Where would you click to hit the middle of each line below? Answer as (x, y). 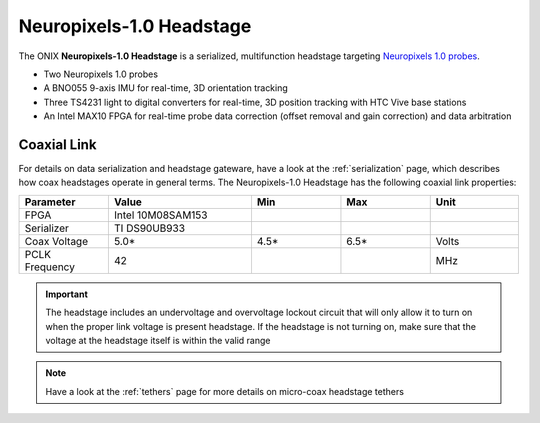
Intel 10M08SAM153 (160, 215)
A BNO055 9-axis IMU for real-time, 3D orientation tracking (166, 88)
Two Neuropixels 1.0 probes (101, 74)
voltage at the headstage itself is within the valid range (158, 340)
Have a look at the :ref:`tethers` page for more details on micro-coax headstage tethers (225, 391)
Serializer (47, 228)
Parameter (50, 202)
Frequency (49, 267)
